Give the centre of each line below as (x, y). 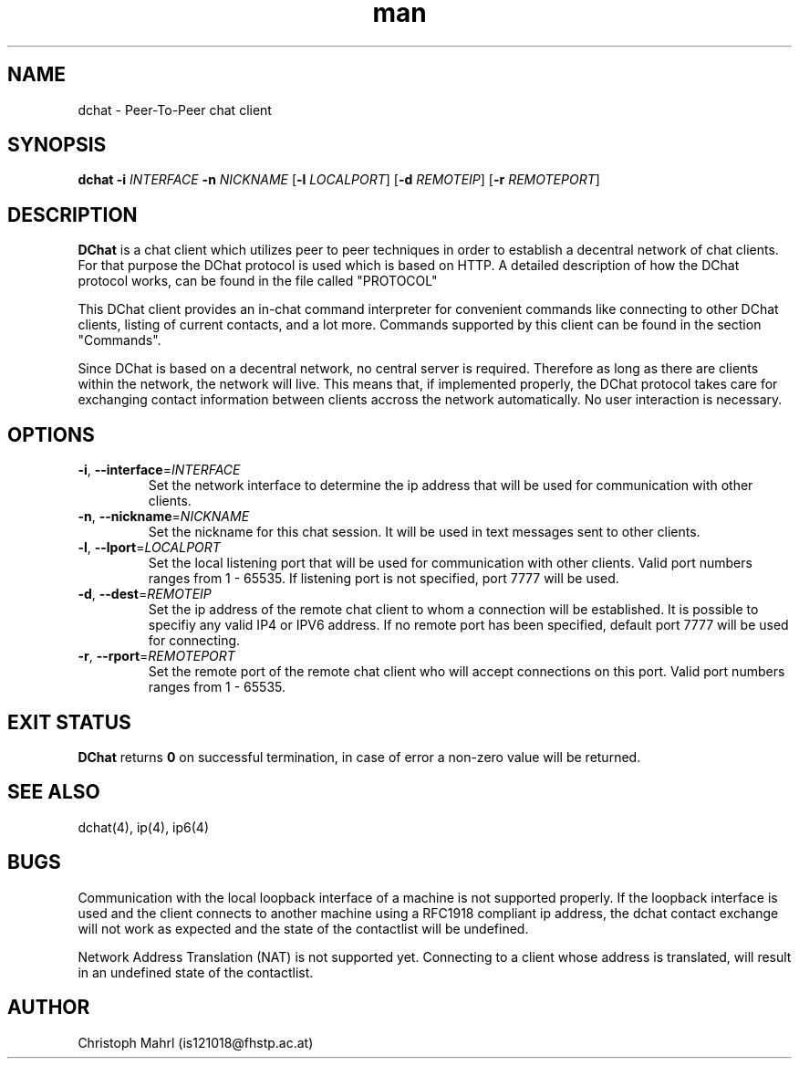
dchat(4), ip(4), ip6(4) (143, 827)
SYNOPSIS (57, 145)
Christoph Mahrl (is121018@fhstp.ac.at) (196, 1042)
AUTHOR (49, 1008)
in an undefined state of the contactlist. (196, 972)
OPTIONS (51, 434)
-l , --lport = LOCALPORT (149, 548)
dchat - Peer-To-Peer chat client (175, 110)
